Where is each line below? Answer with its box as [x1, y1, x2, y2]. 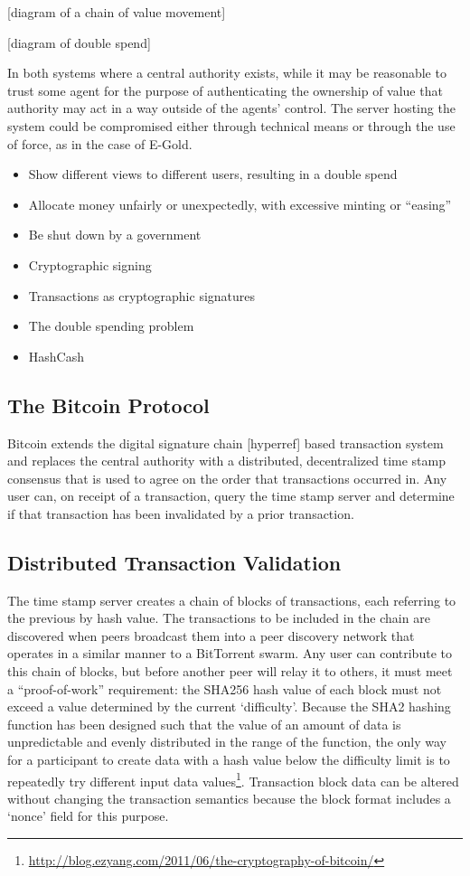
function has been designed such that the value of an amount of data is [7, 714, 401, 733]
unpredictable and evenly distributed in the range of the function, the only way [7, 732, 446, 751]
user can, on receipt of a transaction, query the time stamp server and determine [7, 486, 455, 505]
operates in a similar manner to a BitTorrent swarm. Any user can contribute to [7, 644, 452, 663]
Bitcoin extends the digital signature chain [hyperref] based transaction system [7, 433, 444, 452]
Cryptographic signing [28, 255, 152, 274]
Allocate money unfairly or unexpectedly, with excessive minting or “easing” [28, 194, 452, 213]
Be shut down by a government [28, 225, 202, 244]
